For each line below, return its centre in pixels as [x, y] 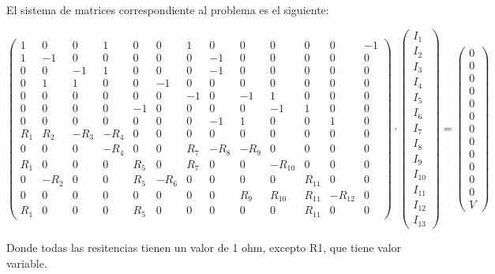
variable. [27, 263]
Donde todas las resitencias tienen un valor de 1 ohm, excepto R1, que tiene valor [204, 247]
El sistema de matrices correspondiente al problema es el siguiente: [168, 9]
